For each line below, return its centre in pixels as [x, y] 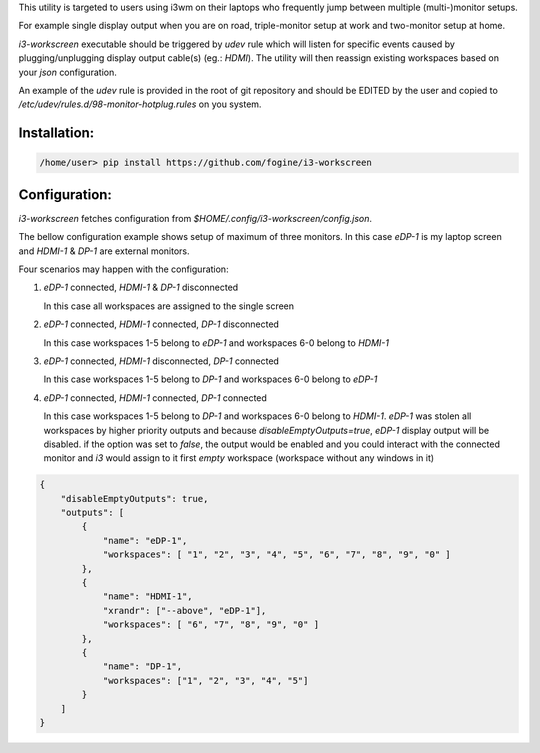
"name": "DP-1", [142, 666]
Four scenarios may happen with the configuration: [123, 269]
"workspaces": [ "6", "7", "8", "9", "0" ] [211, 624]
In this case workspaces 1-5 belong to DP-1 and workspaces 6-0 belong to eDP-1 [210, 379]
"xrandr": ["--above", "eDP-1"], [184, 610]
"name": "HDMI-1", [148, 596]
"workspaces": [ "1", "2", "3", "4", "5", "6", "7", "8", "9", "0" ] [277, 554]
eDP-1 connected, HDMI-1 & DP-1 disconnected [141, 287]
